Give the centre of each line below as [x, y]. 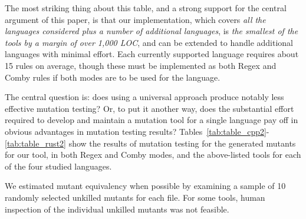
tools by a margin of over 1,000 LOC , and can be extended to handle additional [149, 42]
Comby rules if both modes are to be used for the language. [113, 77]
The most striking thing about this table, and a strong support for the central [146, 8]
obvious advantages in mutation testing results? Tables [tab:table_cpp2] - [137, 131]
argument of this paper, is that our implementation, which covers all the [135, 19]
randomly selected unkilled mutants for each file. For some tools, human [135, 197]
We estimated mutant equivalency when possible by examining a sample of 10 [145, 186]
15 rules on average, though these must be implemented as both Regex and [141, 65]
